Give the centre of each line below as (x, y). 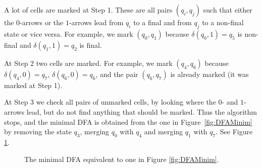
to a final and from (163, 22)
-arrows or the (42, 22)
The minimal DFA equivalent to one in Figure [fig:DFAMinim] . (122, 159)
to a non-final (223, 22)
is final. (91, 45)
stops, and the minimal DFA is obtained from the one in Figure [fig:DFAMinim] (128, 121)
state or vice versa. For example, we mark (69, 33)
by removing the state (38, 132)
